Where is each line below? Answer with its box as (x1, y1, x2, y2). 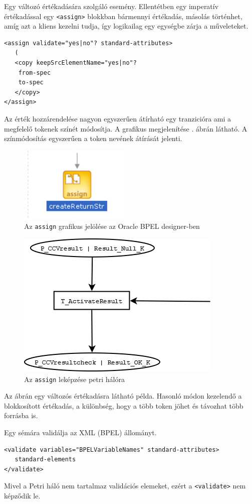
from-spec (18, 69, 51, 76)
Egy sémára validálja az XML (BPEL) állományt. (4, 427, 157, 438)
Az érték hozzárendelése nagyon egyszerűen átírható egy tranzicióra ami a (4, 113, 231, 123)
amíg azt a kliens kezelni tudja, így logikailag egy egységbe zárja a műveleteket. (4, 21, 248, 31)
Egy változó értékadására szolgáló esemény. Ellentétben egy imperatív (4, 1, 219, 11)
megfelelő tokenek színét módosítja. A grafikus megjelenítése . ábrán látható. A (4, 123, 247, 134)
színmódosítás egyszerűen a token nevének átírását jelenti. (4, 133, 182, 144)
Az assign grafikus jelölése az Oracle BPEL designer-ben (24, 221, 200, 231)
